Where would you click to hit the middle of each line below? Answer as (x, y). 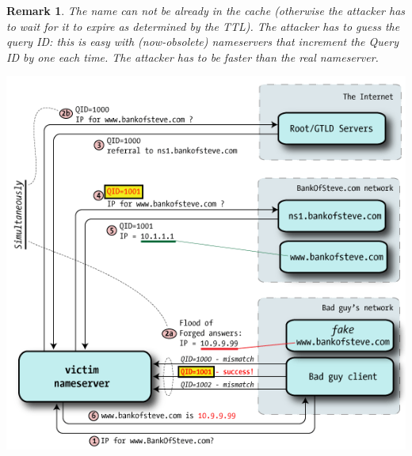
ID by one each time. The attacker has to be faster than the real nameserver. (193, 57)
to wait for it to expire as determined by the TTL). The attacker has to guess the (203, 26)
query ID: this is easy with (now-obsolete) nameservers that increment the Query (202, 42)
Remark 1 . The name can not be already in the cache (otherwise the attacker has (206, 10)
